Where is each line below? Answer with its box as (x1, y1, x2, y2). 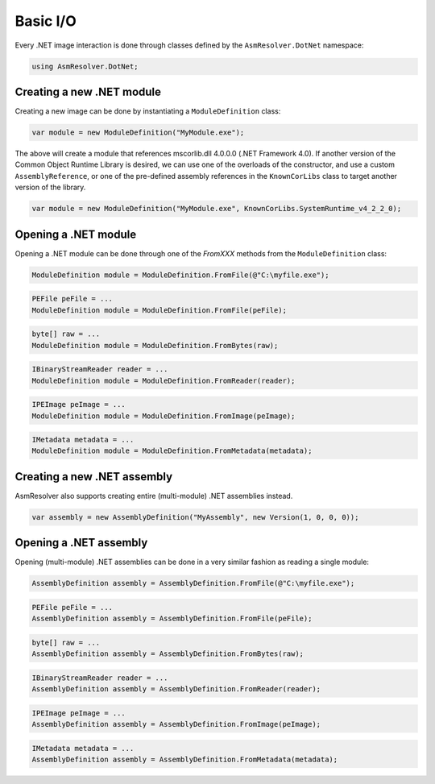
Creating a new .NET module (14, 85, 161, 98)
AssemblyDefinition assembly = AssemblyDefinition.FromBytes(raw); (31, 649, 304, 658)
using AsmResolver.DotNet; (31, 61, 139, 71)
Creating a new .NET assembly (14, 470, 173, 483)
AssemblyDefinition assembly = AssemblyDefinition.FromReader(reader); (31, 685, 321, 694)
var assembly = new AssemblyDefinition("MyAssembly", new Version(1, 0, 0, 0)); (31, 512, 359, 521)
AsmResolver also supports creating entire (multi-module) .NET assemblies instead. (14, 491, 293, 500)
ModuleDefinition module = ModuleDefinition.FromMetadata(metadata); (31, 446, 313, 455)
